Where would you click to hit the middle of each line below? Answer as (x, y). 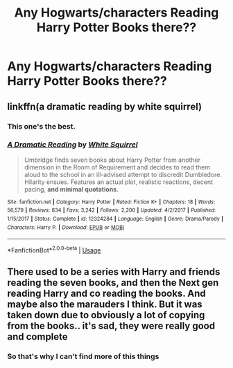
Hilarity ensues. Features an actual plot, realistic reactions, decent (119, 182)
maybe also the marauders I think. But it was (105, 305)
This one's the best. (42, 126)
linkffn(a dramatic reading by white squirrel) (105, 106)
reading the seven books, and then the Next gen (113, 283)
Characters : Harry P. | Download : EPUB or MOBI (66, 227)
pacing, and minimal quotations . (71, 189)
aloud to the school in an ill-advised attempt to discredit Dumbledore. (123, 174)
